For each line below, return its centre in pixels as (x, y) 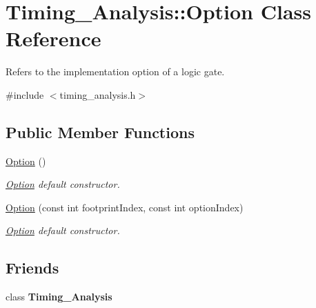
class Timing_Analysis (59, 297)
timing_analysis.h (98, 94)
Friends (32, 268)
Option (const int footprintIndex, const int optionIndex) (125, 207)
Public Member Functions (100, 132)
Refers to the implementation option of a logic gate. (115, 71)
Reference (53, 38)
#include (25, 94)
